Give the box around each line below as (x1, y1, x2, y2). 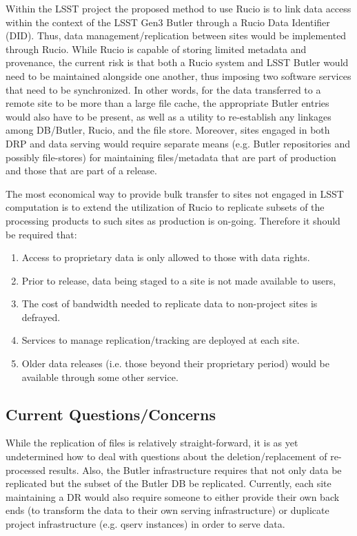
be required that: (6, 227, 77, 241)
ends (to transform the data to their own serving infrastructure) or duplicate (6, 503, 329, 517)
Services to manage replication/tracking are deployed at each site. (21, 333, 300, 347)
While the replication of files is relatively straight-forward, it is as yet (6, 435, 298, 450)
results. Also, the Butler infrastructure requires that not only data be (48, 462, 342, 477)
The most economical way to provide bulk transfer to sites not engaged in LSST (6, 186, 344, 200)
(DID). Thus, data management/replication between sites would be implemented (6, 28, 347, 43)
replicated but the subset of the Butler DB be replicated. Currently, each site (6, 476, 331, 491)
